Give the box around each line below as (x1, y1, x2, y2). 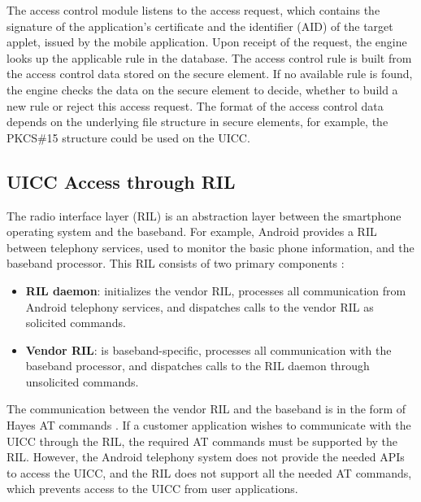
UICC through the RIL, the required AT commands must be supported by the (7, 432, 398, 449)
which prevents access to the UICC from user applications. (7, 480, 298, 497)
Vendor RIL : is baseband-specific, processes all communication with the (25, 341, 392, 358)
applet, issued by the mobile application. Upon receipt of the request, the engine (7, 33, 407, 50)
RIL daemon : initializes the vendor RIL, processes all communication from (25, 282, 406, 299)
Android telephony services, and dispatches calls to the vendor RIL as (25, 298, 374, 315)
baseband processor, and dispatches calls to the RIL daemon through (25, 357, 370, 374)
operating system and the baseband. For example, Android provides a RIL (7, 223, 377, 240)
